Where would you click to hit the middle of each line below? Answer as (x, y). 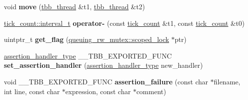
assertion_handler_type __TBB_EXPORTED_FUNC (88, 55)
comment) (151, 91)
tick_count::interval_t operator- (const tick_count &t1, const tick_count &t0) (124, 23)
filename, (227, 81)
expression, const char (98, 91)
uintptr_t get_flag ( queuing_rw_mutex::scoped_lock (86, 39)
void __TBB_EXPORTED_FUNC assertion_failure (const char (106, 81)
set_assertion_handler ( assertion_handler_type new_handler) (104, 65)
